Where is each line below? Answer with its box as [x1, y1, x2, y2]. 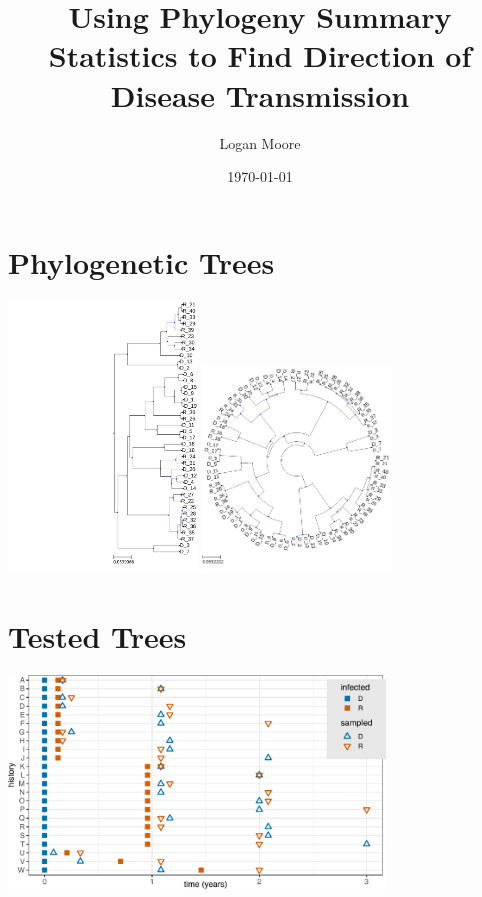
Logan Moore [219, 132, 301, 153]
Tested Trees [8, 616, 187, 657]
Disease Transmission [110, 74, 410, 115]
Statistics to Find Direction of [48, 35, 472, 76]
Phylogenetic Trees [8, 241, 275, 282]
